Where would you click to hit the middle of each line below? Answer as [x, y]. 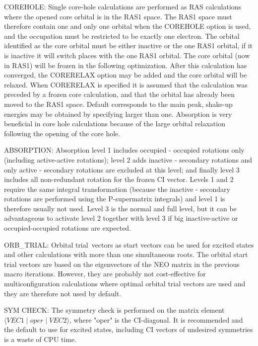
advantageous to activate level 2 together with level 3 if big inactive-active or [121, 218]
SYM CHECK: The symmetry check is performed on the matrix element [114, 310]
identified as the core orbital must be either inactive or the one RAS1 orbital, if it [129, 45]
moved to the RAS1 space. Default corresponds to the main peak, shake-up [118, 104]
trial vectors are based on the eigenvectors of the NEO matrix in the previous [122, 264]
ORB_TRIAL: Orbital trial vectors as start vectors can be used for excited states [129, 244]
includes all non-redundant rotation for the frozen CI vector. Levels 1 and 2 [119, 179]
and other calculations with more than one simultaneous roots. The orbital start [126, 254]
